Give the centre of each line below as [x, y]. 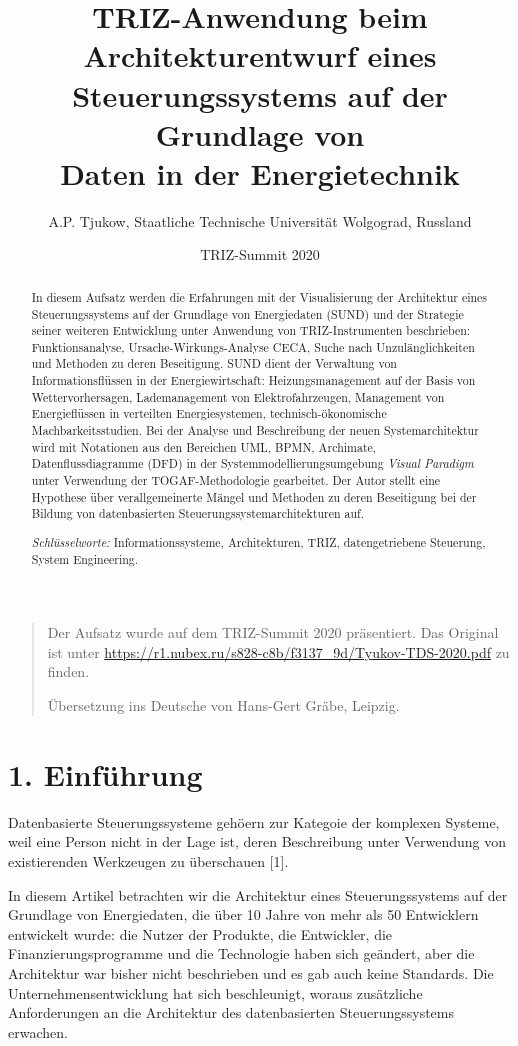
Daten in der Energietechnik [260, 172]
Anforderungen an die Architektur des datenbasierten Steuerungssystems [231, 1012]
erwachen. [38, 1031]
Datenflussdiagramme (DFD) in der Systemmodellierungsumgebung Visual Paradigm [252, 463]
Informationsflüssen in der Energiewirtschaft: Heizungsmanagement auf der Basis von [253, 380]
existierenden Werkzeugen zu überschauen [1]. [148, 860]
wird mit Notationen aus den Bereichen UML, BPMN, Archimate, [204, 446]
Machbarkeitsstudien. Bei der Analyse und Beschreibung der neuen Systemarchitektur [255, 430]
